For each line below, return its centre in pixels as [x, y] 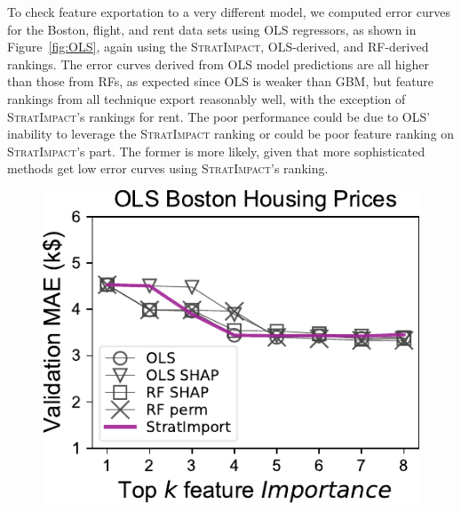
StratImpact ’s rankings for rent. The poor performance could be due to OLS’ [219, 116]
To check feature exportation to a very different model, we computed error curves [229, 12]
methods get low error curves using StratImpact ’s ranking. [168, 168]
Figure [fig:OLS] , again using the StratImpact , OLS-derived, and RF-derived [218, 47]
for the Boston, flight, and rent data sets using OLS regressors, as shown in [212, 29]
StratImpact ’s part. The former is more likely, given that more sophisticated [216, 151]
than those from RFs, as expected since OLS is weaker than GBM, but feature [221, 81]
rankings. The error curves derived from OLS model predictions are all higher [218, 64]
